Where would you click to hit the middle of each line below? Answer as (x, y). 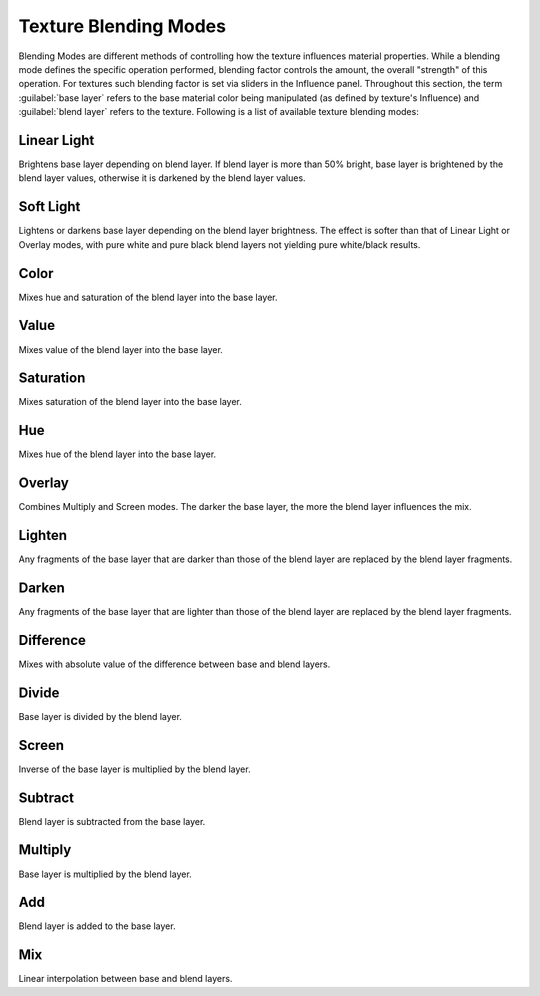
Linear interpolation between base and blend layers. (125, 979)
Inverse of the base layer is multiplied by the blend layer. (134, 769)
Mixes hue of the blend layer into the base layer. (117, 454)
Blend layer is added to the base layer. (97, 926)
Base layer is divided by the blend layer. (100, 716)
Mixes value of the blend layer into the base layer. (121, 349)
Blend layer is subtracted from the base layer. (112, 821)
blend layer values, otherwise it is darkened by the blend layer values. (162, 178)
